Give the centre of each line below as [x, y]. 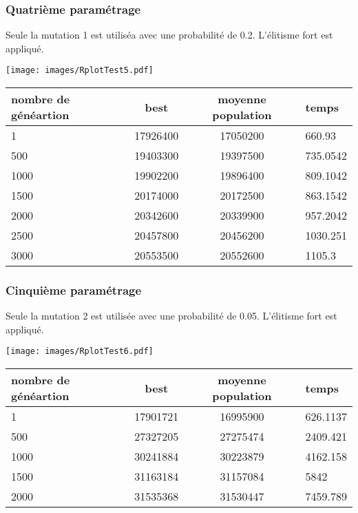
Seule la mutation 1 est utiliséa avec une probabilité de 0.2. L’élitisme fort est [169, 35]
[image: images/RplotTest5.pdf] [80, 71]
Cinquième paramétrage [74, 290]
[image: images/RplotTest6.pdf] [80, 352]
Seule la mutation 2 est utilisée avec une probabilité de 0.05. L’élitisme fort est [171, 316]
